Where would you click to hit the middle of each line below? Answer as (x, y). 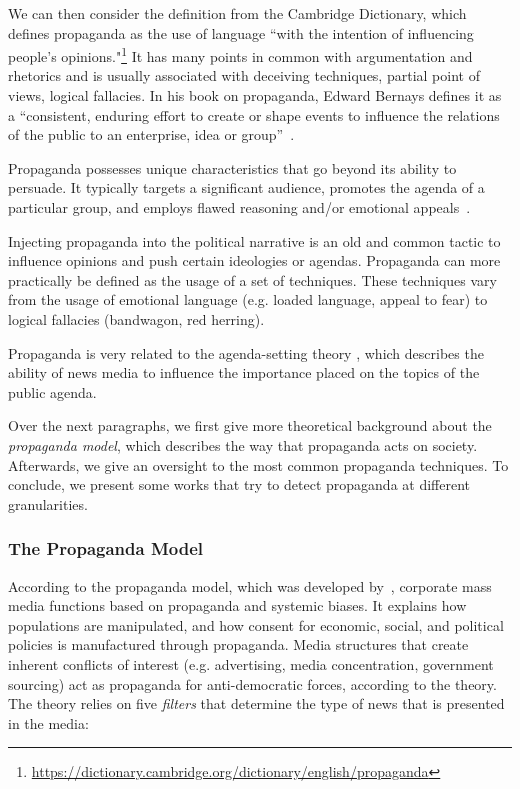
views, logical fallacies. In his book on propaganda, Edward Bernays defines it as (255, 95)
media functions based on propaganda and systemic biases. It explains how (237, 605)
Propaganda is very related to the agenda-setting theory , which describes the (246, 352)
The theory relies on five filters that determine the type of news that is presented (256, 703)
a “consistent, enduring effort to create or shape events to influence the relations (254, 114)
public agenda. (52, 391)
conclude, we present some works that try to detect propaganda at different (239, 484)
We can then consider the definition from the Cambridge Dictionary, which (237, 13)
